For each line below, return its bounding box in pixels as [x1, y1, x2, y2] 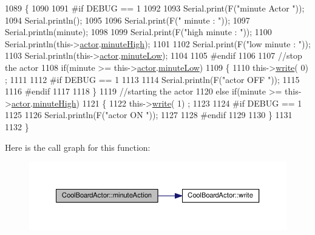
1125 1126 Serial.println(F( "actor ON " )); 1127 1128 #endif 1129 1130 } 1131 [5, 108, 293, 121]
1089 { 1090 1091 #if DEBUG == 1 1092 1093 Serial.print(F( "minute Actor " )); [5, 2, 305, 14]
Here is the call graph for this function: [5, 141, 151, 153]
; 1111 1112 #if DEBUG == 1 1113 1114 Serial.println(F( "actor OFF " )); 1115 [5, 73, 300, 85]
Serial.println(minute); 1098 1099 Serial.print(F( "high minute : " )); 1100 [5, 25, 272, 38]
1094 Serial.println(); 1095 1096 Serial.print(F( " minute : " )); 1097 [5, 13, 250, 26]
